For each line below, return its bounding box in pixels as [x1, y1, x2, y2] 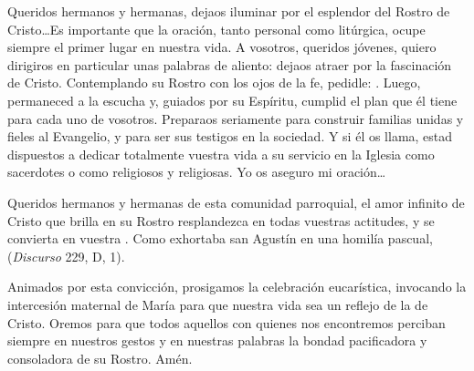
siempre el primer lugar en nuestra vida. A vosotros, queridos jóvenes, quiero [7, 37, 437, 57]
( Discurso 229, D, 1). [7, 246, 125, 265]
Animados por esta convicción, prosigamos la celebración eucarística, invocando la [7, 277, 467, 296]
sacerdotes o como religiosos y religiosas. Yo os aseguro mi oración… [7, 162, 386, 181]
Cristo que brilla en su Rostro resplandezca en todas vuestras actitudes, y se [7, 211, 435, 230]
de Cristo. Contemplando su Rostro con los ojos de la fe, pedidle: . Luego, [7, 73, 421, 92]
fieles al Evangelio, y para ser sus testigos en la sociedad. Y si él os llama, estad [7, 127, 453, 146]
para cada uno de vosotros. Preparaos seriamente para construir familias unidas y [7, 108, 464, 128]
